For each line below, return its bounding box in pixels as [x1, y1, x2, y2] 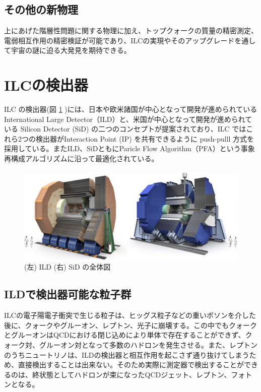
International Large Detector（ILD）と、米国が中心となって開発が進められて [4, 113, 252, 124]
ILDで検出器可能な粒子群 [4, 286, 132, 302]
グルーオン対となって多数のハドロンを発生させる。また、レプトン [39, 340, 257, 350]
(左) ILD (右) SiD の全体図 [24, 262, 111, 272]
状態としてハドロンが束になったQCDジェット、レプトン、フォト [39, 369, 252, 379]
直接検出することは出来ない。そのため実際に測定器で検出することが [18, 359, 244, 370]
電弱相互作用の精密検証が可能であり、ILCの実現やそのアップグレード [4, 35, 235, 45]
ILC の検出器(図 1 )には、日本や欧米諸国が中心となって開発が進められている [4, 104, 257, 114]
